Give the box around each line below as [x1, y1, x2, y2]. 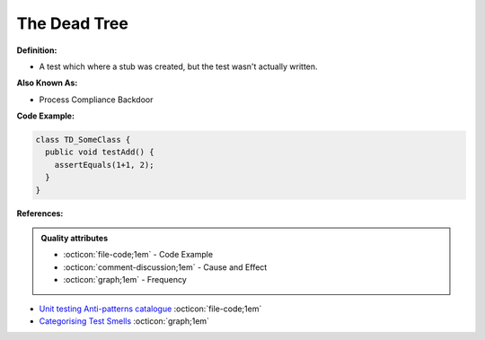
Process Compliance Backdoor [39, 94, 154, 105]
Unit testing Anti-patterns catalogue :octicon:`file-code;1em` [39, 303, 262, 314]
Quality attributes [40, 233, 108, 244]
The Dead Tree [16, 13, 129, 33]
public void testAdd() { [45, 147, 154, 157]
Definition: [16, 45, 57, 56]
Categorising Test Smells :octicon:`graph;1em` [39, 315, 210, 327]
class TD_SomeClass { [35, 135, 131, 145]
